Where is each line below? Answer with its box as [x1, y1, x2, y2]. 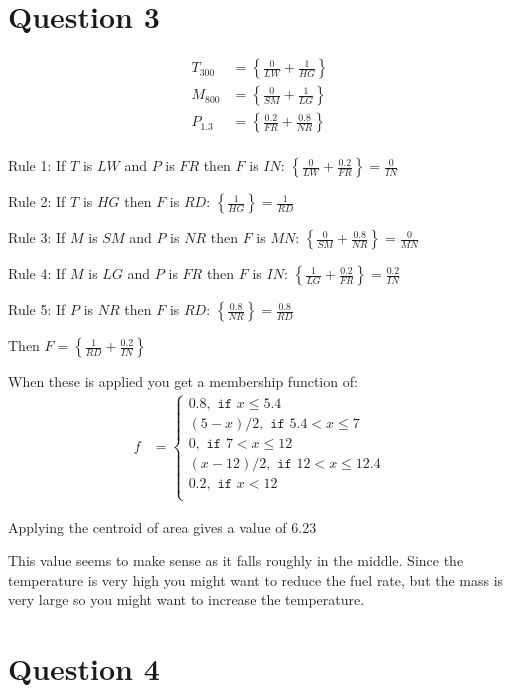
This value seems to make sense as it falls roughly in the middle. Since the [8, 550, 464, 571]
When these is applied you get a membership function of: [8, 371, 358, 392]
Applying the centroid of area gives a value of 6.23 [8, 516, 317, 537]
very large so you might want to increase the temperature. [8, 589, 365, 610]
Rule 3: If [8, 227, 66, 248]
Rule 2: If [8, 191, 66, 212]
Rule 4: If [8, 263, 66, 284]
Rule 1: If [8, 155, 66, 176]
